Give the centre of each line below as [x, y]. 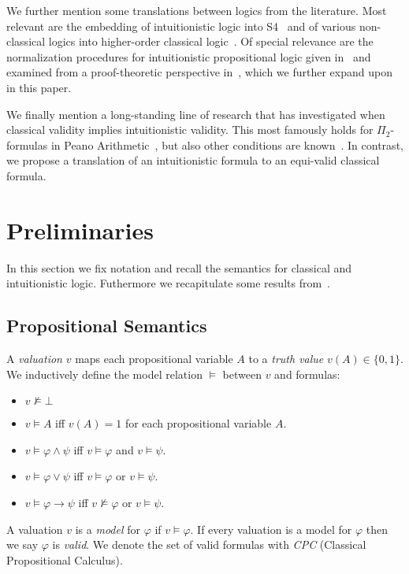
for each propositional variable [198, 423]
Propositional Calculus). [65, 559]
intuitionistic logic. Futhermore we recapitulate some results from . [168, 283]
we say [22, 544]
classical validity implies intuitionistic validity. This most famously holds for [190, 130]
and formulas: [307, 374]
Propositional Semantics [107, 326]
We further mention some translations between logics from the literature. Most [197, 10]
